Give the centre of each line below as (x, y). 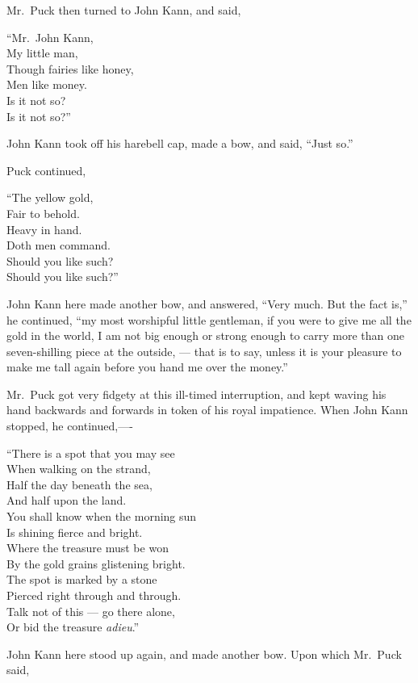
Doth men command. (59, 245)
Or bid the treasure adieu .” (73, 627)
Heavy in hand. (44, 229)
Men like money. (47, 84)
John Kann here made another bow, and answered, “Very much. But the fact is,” (207, 303)
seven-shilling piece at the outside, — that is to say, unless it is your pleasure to (204, 351)
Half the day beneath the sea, (79, 484)
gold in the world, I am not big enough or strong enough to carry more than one (206, 335)
